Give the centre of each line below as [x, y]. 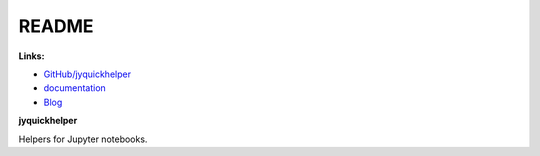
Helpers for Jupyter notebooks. [83, 139]
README [56, 26]
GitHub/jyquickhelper [87, 74]
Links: [31, 56]
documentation [75, 88]
